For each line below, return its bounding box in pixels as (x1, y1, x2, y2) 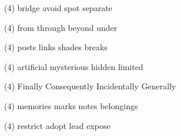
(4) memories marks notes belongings (4, 99, 138, 111)
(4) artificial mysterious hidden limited (4, 60, 143, 72)
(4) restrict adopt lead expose (4, 119, 110, 131)
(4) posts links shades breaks (4, 41, 108, 53)
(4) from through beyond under (4, 21, 118, 33)
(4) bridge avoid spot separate (4, 2, 112, 13)
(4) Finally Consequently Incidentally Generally (4, 80, 176, 92)
